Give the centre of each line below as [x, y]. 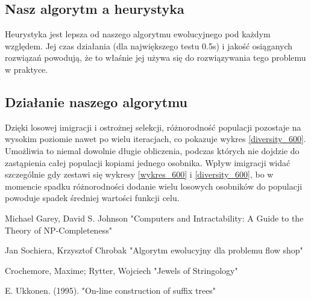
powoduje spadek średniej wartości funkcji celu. [92, 198]
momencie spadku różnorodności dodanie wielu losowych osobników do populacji [154, 186]
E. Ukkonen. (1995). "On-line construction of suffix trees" [111, 290]
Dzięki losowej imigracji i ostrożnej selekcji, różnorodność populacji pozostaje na [153, 127]
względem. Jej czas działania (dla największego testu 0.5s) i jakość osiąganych [149, 45]
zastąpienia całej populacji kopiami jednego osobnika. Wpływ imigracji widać [148, 162]
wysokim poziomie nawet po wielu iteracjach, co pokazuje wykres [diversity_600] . [155, 139]
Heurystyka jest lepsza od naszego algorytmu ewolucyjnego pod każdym [138, 34]
